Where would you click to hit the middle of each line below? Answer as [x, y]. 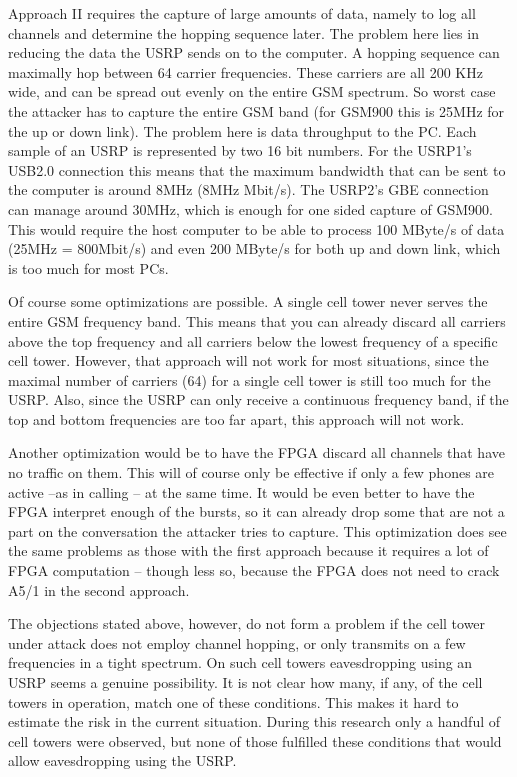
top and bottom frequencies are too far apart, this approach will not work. [236, 418]
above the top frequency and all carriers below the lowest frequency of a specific [253, 340]
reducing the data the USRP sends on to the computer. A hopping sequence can [254, 52]
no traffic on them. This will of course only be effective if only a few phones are [251, 472]
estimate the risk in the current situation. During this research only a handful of [254, 721]
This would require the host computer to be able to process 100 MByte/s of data [256, 228]
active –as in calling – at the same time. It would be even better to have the [241, 491]
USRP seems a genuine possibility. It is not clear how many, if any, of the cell [245, 682]
